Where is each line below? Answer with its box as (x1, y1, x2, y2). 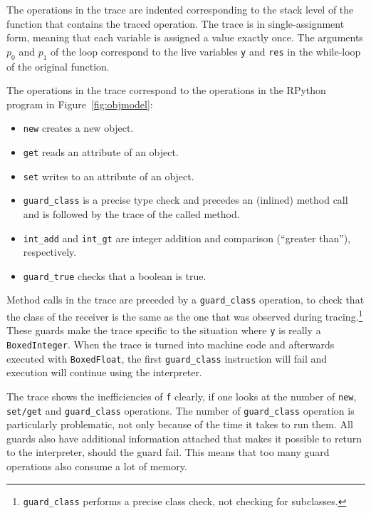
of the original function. (6, 58, 110, 73)
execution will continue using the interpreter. (6, 365, 202, 380)
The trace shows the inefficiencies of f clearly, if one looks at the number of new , (6, 388, 357, 403)
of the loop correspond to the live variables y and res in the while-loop (51, 43, 361, 58)
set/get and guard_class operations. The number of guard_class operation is (6, 403, 355, 418)
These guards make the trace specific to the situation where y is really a (6, 323, 321, 338)
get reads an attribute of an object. (23, 145, 179, 160)
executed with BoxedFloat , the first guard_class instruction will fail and (6, 351, 328, 366)
